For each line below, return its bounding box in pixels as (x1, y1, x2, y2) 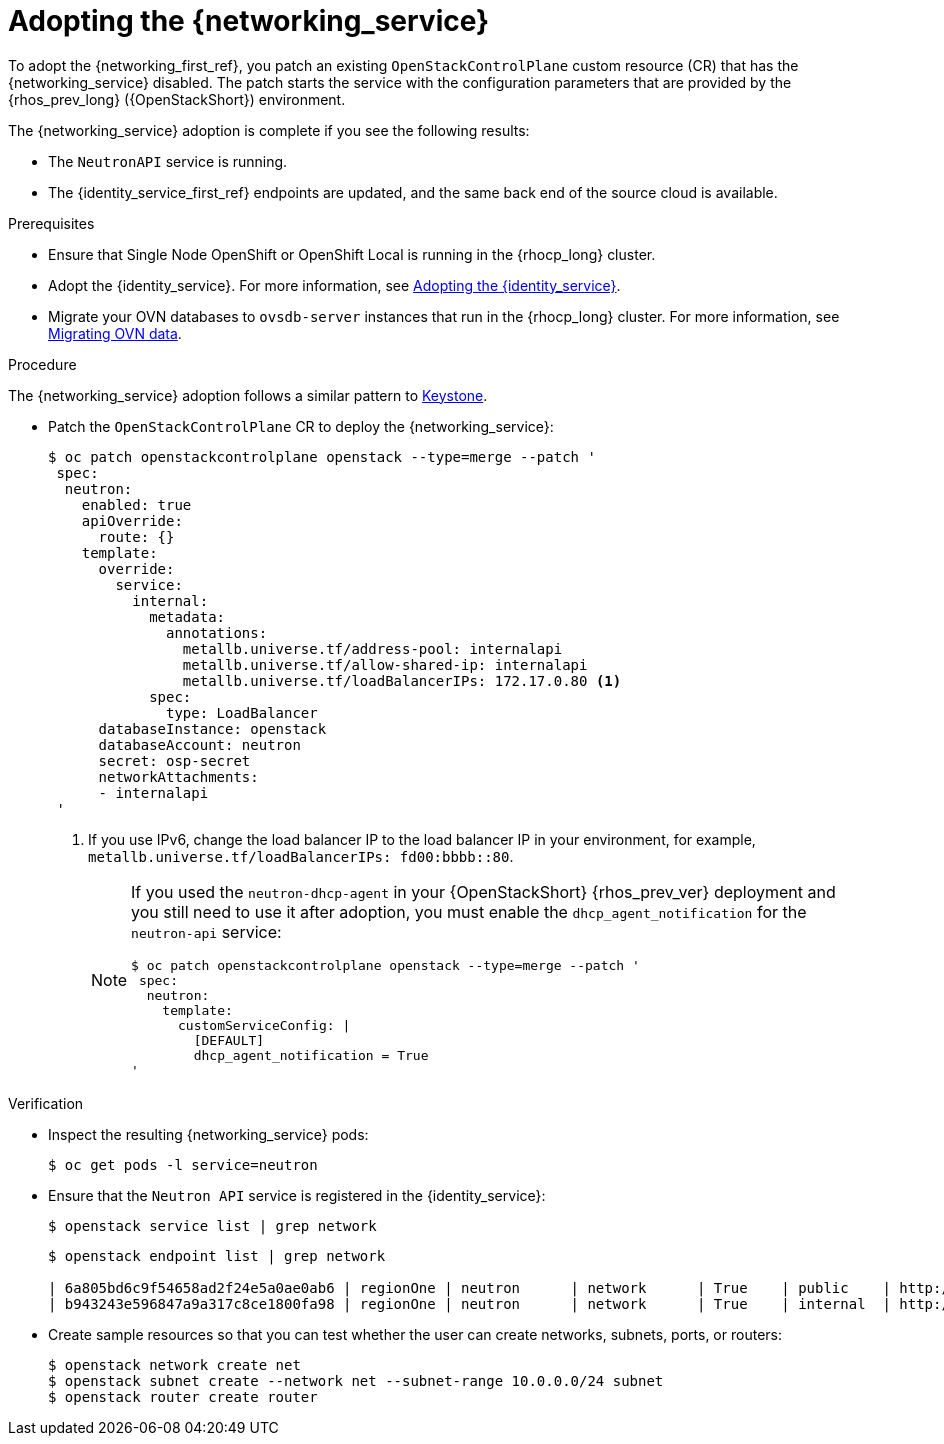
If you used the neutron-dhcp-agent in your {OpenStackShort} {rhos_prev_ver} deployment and (131, 881, 836, 902)
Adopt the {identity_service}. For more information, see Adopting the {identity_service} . (48, 276, 621, 294)
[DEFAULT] (193, 1032, 265, 1048)
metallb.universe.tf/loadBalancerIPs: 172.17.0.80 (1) (182, 672, 622, 689)
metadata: (149, 608, 226, 625)
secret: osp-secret (98, 752, 251, 769)
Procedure (8, 355, 77, 373)
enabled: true (81, 496, 192, 513)
